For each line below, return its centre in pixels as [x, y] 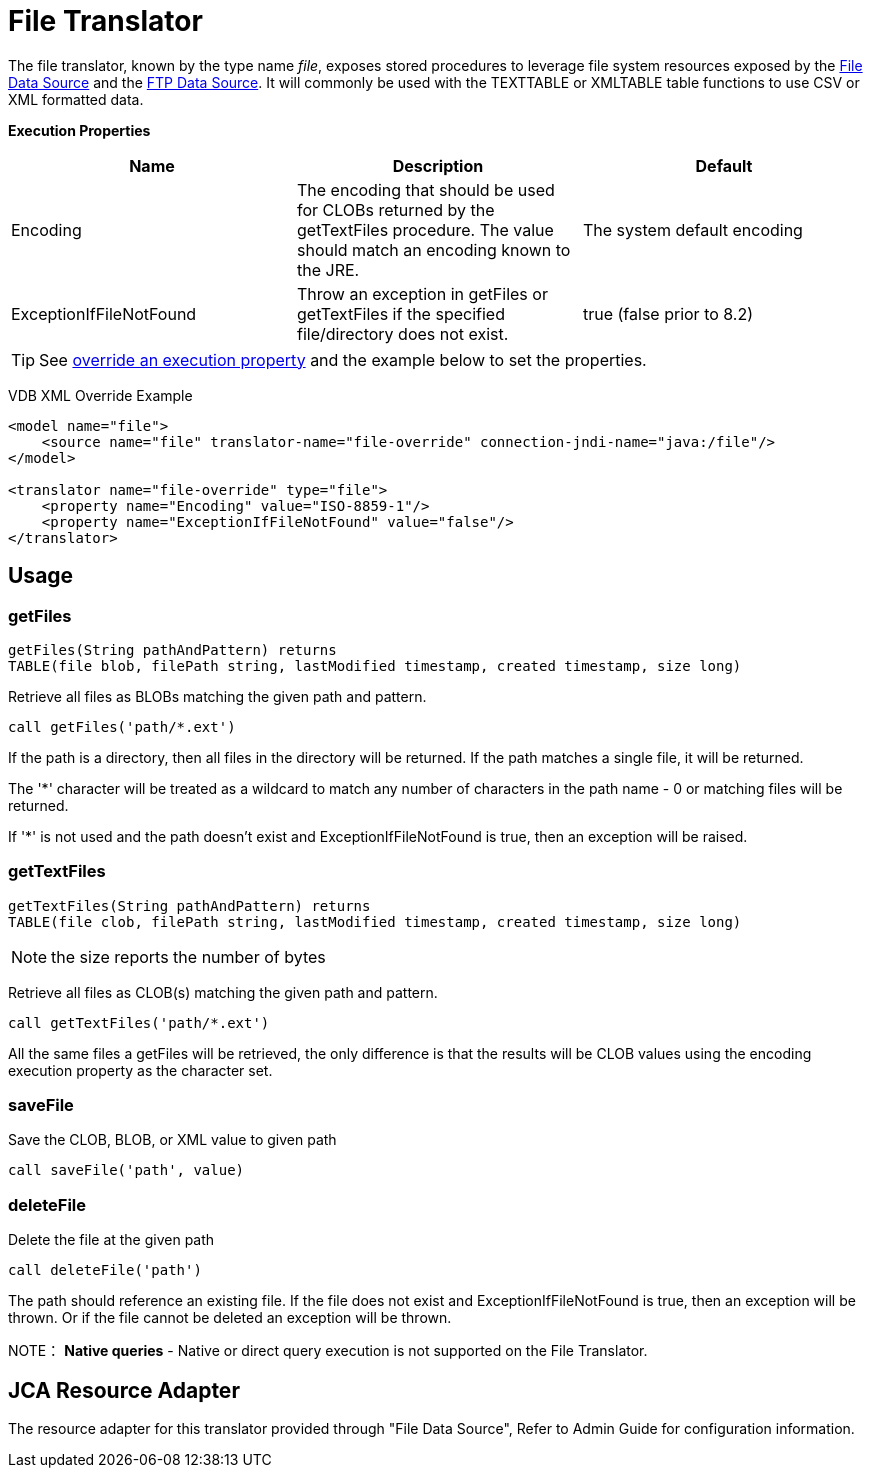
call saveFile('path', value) [126, 1170]
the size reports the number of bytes [188, 956]
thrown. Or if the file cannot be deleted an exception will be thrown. [230, 1318]
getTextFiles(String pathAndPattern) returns [189, 905]
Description [438, 165]
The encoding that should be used [425, 189]
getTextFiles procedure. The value [425, 229]
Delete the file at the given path [111, 1240]
